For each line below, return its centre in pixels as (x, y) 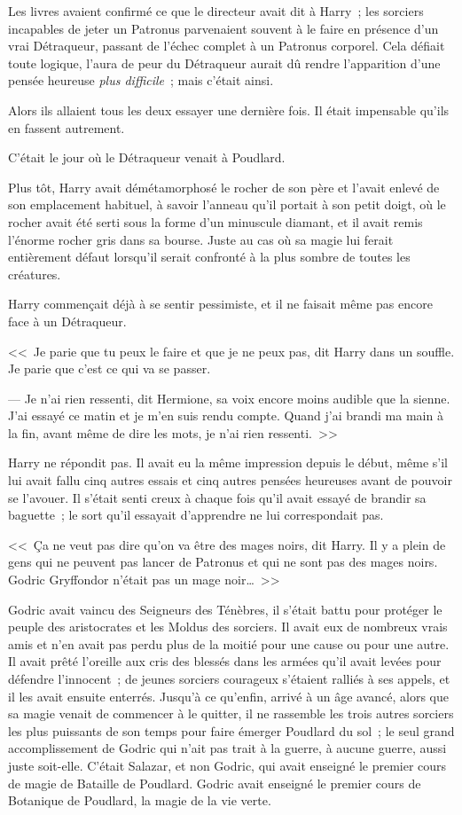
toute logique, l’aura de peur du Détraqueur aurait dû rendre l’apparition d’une (224, 63)
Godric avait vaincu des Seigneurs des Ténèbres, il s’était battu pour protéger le (225, 609)
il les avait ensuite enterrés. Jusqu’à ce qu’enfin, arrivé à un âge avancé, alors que (228, 696)
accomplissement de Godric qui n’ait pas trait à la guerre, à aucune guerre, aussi (227, 748)
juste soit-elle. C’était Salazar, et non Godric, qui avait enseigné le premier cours (227, 765)
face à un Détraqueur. (67, 321)
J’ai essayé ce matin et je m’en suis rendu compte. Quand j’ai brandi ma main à (226, 415)
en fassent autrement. (67, 127)
